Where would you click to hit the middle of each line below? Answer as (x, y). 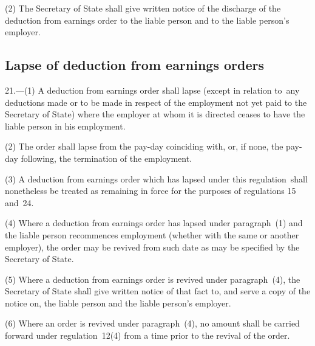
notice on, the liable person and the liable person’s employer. (118, 303)
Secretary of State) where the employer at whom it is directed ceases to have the (155, 114)
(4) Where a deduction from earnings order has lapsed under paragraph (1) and (154, 223)
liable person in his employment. (65, 126)
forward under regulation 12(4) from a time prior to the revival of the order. (147, 335)
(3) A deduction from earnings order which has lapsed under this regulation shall (156, 178)
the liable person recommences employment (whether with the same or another (152, 234)
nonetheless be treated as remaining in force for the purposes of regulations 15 (151, 191)
